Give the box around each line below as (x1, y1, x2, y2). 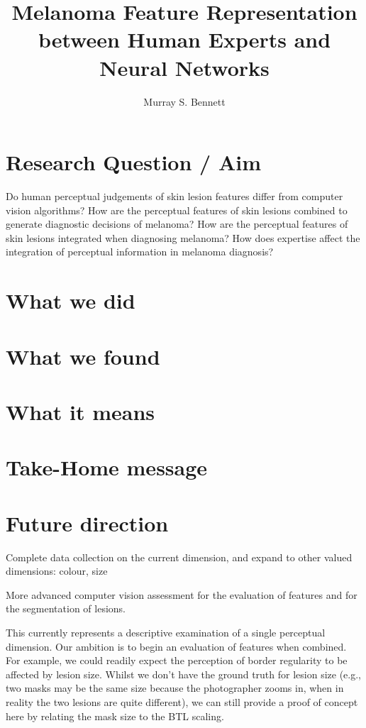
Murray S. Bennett (143, 94, 226, 109)
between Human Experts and (38, 25, 331, 54)
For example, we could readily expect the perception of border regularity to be (6, 653, 348, 668)
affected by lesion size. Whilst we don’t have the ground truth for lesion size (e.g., (6, 666, 361, 681)
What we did (6, 286, 135, 315)
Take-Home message (6, 453, 208, 482)
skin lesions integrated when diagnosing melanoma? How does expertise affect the (6, 230, 360, 245)
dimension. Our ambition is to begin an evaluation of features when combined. (6, 639, 347, 653)
